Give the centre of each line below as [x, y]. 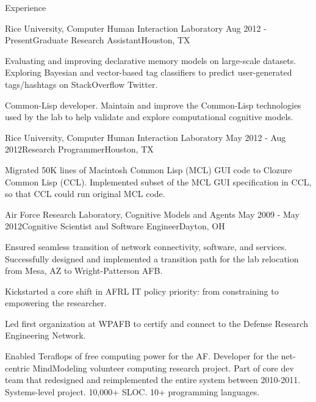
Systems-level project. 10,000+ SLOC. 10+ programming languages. [132, 391]
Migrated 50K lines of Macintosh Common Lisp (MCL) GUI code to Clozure [149, 169]
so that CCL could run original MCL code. [85, 194]
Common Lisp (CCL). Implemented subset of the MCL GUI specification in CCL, [158, 181]
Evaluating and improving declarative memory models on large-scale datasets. [151, 60]
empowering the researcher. [56, 303]
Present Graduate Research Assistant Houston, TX [98, 40]
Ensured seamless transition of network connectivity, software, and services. [146, 246]
